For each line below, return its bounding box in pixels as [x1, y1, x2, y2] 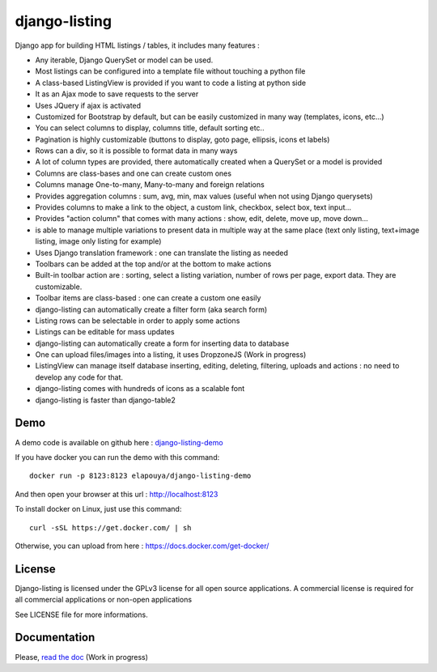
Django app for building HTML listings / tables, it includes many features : [15, 40, 261, 50]
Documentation [15, 631, 95, 644]
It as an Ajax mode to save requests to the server [35, 89, 199, 99]
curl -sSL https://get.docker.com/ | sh [29, 523, 192, 532]
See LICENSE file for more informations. [15, 610, 149, 619]
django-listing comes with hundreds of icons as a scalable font [35, 384, 245, 393]
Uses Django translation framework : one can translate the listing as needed [35, 248, 289, 257]
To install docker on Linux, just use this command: [15, 504, 182, 514]
